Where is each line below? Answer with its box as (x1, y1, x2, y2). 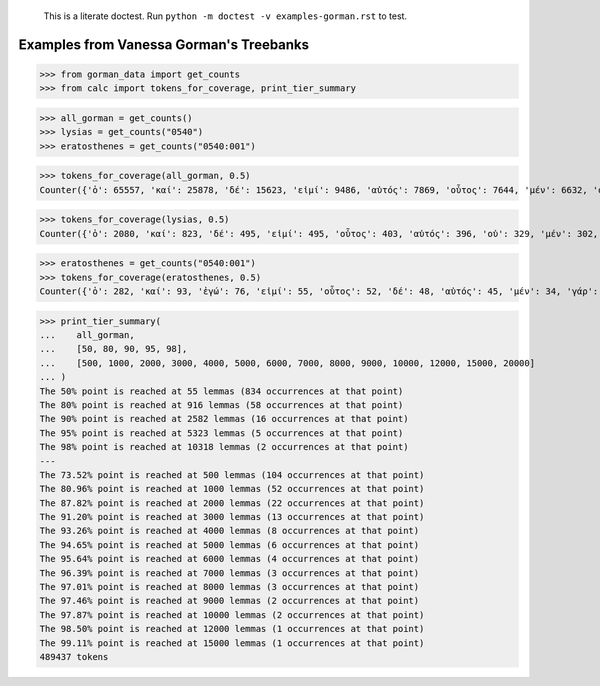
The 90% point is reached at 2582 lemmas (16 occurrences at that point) (39, 413, 409, 425)
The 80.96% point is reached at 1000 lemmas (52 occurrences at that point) (39, 483, 425, 495)
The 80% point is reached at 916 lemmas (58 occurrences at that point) (39, 399, 404, 410)
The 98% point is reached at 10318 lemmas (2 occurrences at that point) (39, 441, 409, 453)
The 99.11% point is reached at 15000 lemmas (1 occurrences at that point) (39, 637, 425, 649)
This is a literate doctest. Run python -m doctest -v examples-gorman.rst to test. (43, 10, 408, 22)
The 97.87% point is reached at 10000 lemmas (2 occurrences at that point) (39, 609, 425, 620)
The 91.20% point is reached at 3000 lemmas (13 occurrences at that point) (39, 511, 425, 523)
